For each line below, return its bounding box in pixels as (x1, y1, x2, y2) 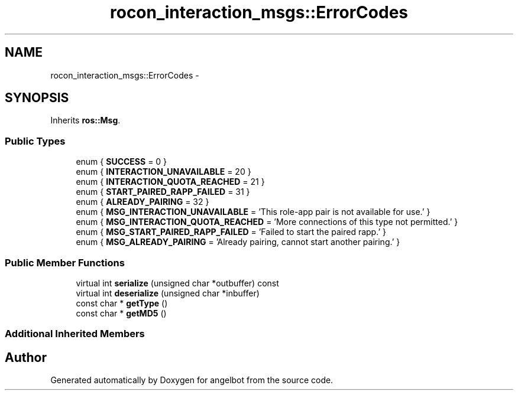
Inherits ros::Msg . (50, 115, 121, 126)
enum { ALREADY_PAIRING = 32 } (76, 197, 209, 207)
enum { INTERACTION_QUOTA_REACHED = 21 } (76, 177, 265, 187)
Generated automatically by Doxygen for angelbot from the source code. (50, 375, 334, 386)
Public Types (5, 135, 66, 147)
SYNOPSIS (5, 90, 69, 106)
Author (5, 350, 47, 365)
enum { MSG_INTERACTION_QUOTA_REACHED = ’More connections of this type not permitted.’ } (76, 217, 458, 227)
